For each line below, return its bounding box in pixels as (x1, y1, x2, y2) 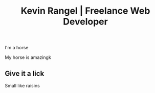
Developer (63, 16, 108, 27)
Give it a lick (5, 69, 45, 78)
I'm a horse (5, 45, 29, 51)
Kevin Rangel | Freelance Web (20, 5, 150, 17)
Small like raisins (5, 83, 40, 88)
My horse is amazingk (5, 54, 52, 60)
